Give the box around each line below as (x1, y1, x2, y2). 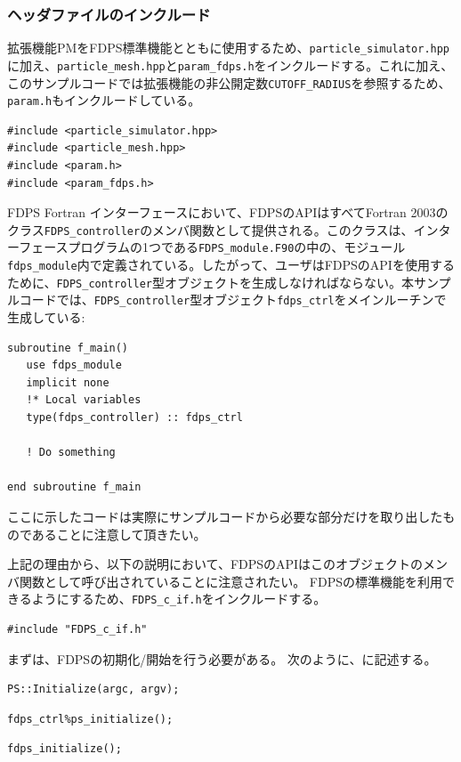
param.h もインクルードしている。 (7, 91, 201, 109)
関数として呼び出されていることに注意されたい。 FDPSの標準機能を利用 (19, 571, 442, 590)
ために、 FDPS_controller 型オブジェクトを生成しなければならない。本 (7, 272, 414, 291)
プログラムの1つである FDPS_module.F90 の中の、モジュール (68, 238, 406, 256)
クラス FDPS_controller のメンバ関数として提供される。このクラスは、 (7, 220, 414, 239)
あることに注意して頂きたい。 (31, 524, 206, 543)
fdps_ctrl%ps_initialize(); (7, 712, 174, 726)
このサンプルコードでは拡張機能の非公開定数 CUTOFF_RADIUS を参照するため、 (7, 73, 451, 92)
